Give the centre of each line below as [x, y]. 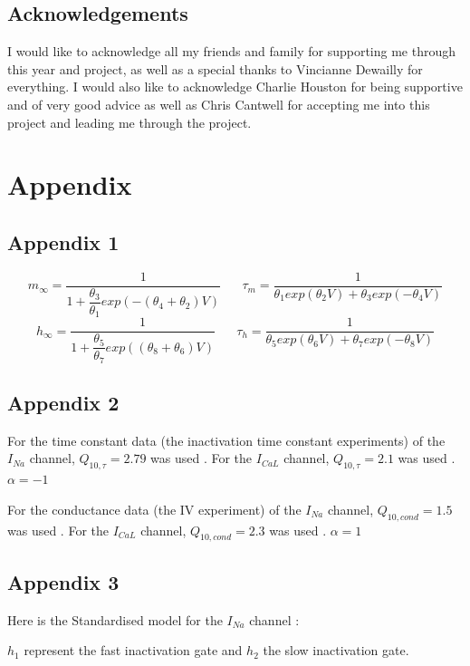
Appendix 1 [63, 241]
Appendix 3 [63, 581]
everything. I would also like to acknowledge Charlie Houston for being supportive [235, 87]
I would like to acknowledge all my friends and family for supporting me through [232, 51]
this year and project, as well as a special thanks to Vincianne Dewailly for [215, 68]
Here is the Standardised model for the [115, 619]
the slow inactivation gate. [336, 650]
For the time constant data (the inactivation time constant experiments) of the [226, 440]
